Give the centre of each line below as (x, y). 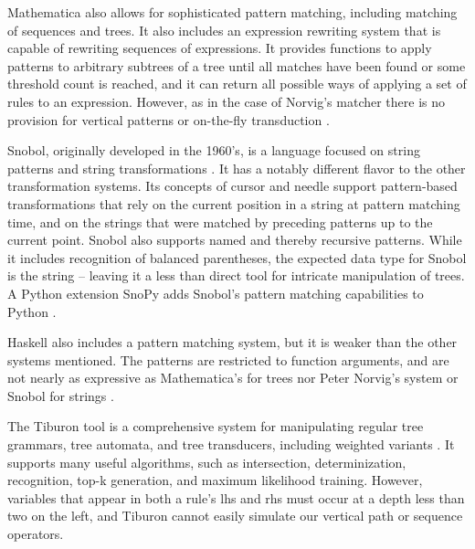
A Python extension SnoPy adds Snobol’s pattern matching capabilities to (216, 293)
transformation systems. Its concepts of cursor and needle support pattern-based (232, 186)
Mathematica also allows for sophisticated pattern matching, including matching (232, 12)
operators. (36, 534)
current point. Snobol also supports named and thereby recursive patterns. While (235, 240)
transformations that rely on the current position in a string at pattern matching (234, 203)
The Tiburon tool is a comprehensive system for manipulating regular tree (216, 426)
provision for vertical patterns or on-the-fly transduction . (169, 119)
